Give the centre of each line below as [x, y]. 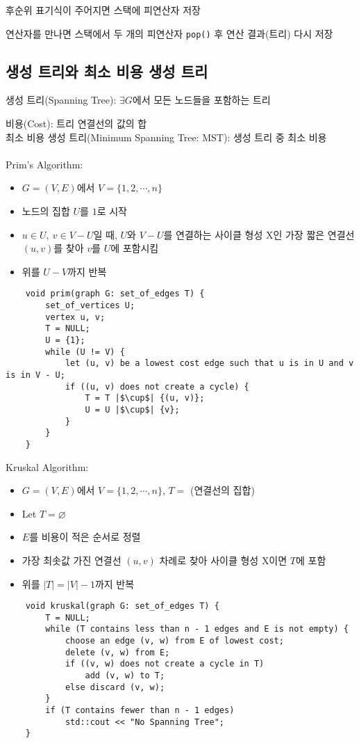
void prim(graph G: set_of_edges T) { [115, 294]
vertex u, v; [75, 317]
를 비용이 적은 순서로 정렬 [85, 537]
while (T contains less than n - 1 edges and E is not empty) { [197, 629]
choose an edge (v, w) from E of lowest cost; [174, 641]
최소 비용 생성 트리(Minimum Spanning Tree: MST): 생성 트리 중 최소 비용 [166, 137]
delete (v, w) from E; [117, 652]
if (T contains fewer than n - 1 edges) [140, 711]
